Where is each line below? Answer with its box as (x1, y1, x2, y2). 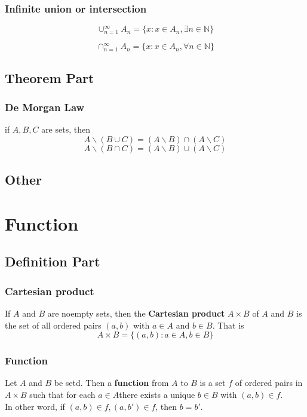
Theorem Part (5, 68, 94, 87)
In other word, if (5, 400, 65, 412)
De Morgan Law (5, 99, 85, 114)
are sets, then (41, 123, 90, 136)
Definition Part (5, 252, 100, 271)
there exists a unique (119, 388, 195, 400)
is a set (199, 376, 226, 389)
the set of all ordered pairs (5, 318, 102, 331)
